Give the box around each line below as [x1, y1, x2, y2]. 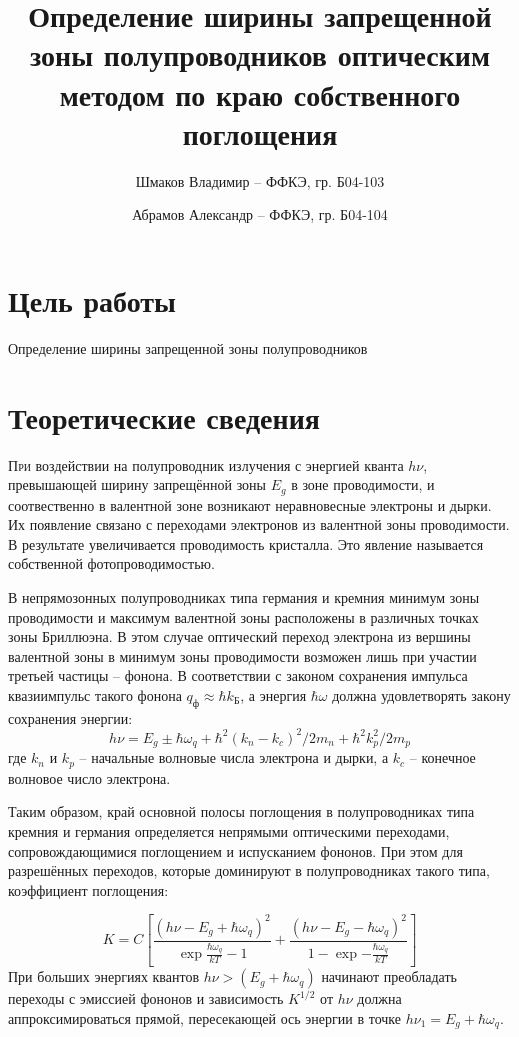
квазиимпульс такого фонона [8, 684, 182, 705]
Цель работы [8, 279, 176, 320]
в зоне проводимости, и [291, 474, 435, 495]
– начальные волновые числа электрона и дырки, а [79, 747, 389, 768]
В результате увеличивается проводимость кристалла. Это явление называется [8, 533, 484, 554]
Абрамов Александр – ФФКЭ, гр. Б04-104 [132, 204, 388, 225]
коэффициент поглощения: [8, 879, 169, 900]
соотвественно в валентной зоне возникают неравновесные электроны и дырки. [8, 494, 492, 515]
